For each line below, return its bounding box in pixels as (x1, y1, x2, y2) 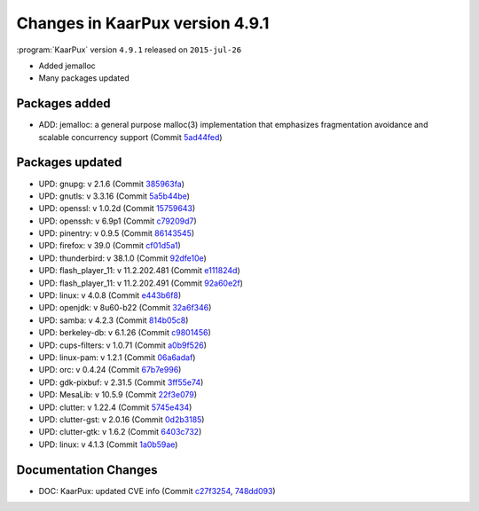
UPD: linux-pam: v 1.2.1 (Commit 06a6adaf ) (38, 352, 196, 363)
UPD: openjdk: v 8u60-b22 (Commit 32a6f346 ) (38, 303, 212, 313)
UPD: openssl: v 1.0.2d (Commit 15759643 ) (38, 203, 196, 214)
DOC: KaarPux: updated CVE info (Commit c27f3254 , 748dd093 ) (38, 485, 276, 496)
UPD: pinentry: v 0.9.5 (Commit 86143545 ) (38, 228, 195, 239)
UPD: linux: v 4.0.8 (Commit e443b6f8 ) (38, 290, 182, 301)
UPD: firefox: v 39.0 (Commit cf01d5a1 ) (38, 240, 181, 251)
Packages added (16, 96, 111, 111)
